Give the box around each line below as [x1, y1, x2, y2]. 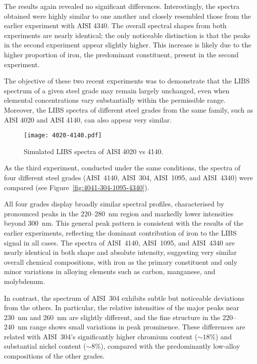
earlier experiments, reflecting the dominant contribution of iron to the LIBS [4, 227, 237, 238]
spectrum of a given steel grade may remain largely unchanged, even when [4, 85, 230, 95]
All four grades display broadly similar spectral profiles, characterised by [4, 199, 224, 209]
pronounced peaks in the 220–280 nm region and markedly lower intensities [4, 208, 234, 218]
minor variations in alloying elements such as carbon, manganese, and [4, 266, 215, 277]
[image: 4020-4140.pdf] [24, 132, 102, 139]
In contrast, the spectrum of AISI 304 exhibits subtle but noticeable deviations [4, 292, 245, 303]
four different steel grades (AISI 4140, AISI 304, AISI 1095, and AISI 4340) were [4, 172, 253, 182]
